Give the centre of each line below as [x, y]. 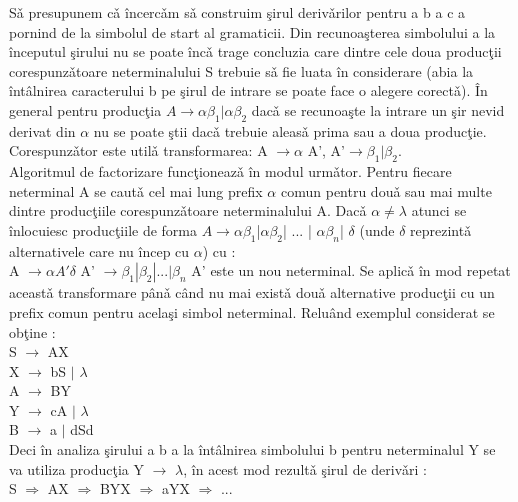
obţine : [32, 331]
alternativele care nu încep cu [99, 250]
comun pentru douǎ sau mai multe [386, 190]
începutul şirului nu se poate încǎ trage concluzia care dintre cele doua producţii [255, 51]
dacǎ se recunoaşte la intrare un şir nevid [378, 109]
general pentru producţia [85, 109]
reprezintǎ [441, 229]
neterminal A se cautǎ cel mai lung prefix [136, 190]
